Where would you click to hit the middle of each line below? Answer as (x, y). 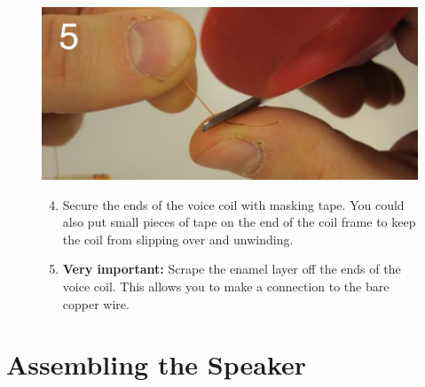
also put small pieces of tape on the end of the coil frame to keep (239, 222)
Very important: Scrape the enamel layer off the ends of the (232, 269)
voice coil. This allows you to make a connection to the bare (226, 286)
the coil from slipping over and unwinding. (178, 239)
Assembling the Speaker (157, 364)
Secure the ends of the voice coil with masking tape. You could (233, 204)
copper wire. (96, 303)
